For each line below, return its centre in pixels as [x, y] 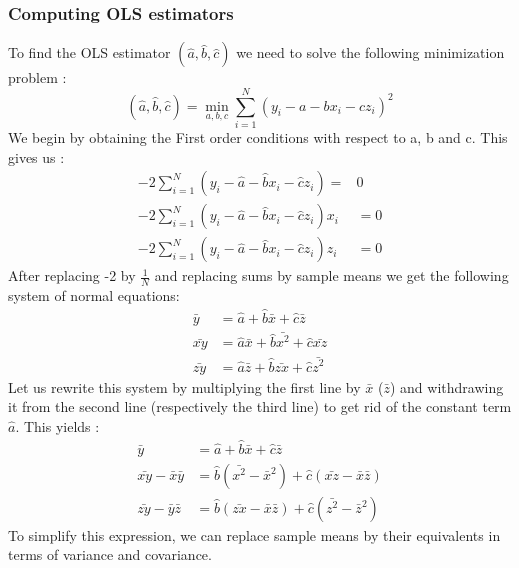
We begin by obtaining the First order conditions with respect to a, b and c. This [258, 136]
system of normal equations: [94, 295]
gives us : [36, 156]
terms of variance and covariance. [110, 554]
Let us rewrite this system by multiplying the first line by [184, 386]
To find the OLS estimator [89, 52]
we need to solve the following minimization [370, 52]
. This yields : [57, 425]
